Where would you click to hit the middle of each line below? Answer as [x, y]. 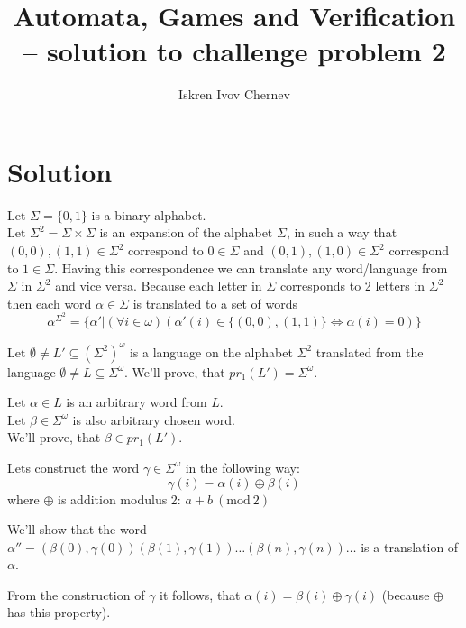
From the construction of [76, 594]
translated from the [370, 351]
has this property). [59, 612]
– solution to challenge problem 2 [234, 51]
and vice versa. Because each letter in [159, 286]
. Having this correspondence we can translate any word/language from [251, 268]
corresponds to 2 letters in [352, 286]
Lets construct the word [73, 467]
